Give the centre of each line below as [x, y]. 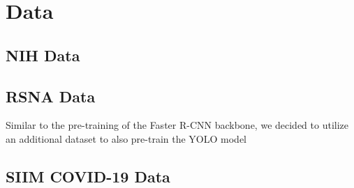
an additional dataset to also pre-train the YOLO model [126, 138]
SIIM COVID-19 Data [88, 176]
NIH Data [43, 55]
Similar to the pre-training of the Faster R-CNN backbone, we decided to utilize [177, 125]
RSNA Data [51, 96]
